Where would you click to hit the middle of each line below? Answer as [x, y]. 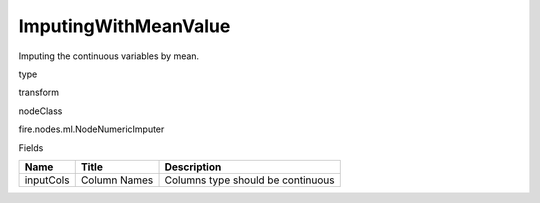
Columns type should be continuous [249, 180]
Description [193, 167]
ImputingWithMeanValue [124, 26]
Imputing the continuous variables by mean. [109, 56]
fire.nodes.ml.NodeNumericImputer [91, 129]
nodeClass [40, 111]
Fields [31, 147]
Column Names [117, 180]
